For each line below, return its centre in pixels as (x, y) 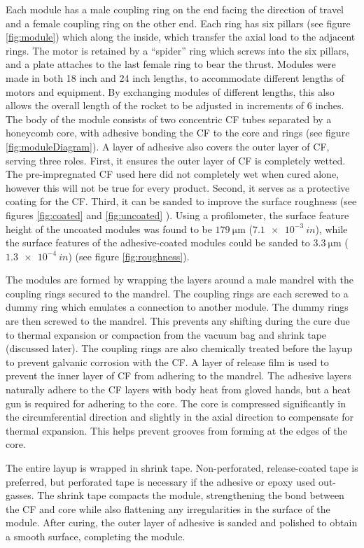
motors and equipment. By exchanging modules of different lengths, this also (170, 91)
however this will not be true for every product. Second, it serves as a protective (178, 187)
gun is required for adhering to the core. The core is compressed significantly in (176, 403)
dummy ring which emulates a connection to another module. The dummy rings (177, 307)
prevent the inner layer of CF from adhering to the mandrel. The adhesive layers (178, 375)
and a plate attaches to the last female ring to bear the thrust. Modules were (171, 64)
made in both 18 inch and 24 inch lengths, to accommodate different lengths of (175, 77)
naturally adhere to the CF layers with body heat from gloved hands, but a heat (178, 389)
